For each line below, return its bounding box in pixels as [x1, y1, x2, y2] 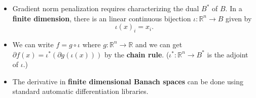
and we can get [135, 39, 182, 49]
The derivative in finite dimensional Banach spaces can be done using [12, 76, 243, 86]
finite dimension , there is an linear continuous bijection [12, 13, 191, 23]
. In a [225, 3, 242, 13]
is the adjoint [207, 49, 248, 59]
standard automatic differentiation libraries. [12, 86, 149, 96]
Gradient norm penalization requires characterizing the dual [12, 3, 199, 13]
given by [226, 13, 252, 23]
